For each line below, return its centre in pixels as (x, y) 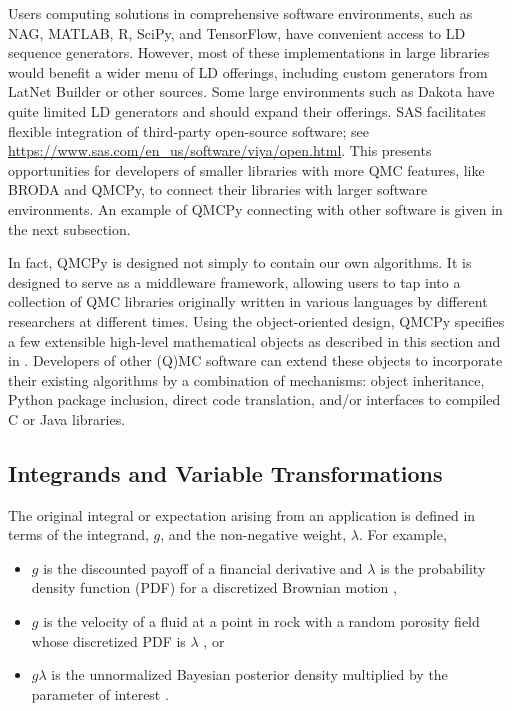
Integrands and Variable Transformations (225, 472)
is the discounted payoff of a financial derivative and (203, 567)
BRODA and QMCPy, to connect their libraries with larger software (218, 189)
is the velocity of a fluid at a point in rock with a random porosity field (261, 621)
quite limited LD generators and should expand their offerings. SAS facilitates (247, 110)
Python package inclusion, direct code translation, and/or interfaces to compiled (254, 399)
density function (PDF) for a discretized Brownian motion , (214, 587)
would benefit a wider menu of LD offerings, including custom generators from (248, 71)
